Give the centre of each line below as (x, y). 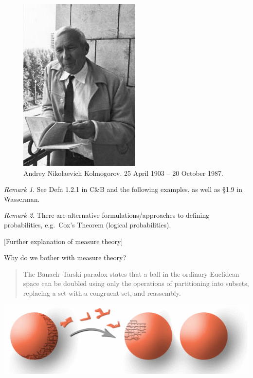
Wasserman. (22, 198)
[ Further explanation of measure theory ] (63, 241)
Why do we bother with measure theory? (65, 257)
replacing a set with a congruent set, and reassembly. (102, 293)
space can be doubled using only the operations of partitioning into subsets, (136, 283)
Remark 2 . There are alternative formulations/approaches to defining (107, 215)
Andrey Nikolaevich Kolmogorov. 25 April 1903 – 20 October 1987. (123, 173)
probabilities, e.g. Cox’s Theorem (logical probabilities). (88, 224)
